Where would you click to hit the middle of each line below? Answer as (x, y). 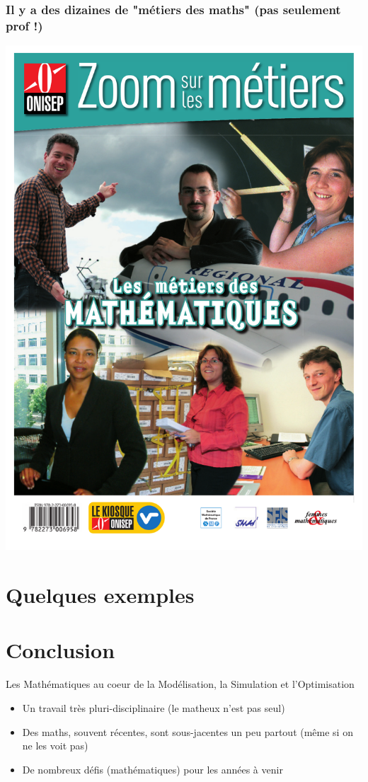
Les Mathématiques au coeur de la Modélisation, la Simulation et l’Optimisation (180, 684)
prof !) (24, 25)
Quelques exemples (100, 595)
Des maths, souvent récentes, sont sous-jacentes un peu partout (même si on (188, 731)
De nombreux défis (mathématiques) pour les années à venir (153, 769)
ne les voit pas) (55, 746)
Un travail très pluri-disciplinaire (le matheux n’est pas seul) (154, 707)
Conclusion (61, 650)
